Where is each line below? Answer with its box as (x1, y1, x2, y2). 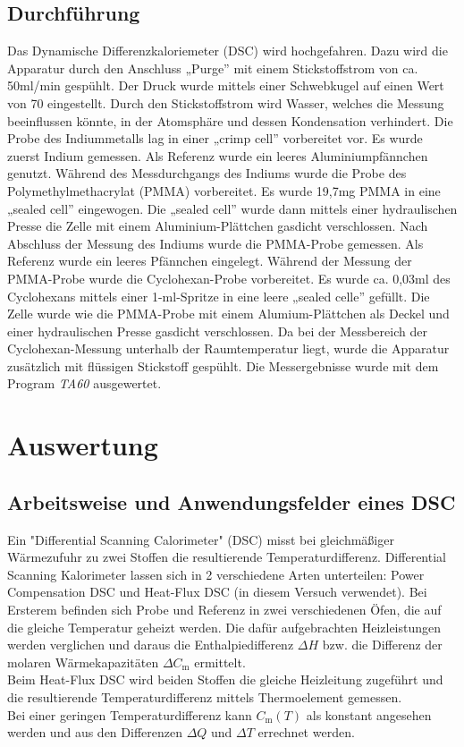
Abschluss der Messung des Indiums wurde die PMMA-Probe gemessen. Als (7, 233, 424, 252)
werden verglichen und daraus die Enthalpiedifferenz (7, 635, 294, 654)
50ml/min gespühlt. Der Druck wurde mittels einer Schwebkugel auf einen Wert (7, 76, 444, 95)
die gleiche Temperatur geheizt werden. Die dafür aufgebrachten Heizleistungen (7, 617, 442, 636)
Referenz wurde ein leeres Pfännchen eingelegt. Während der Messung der (7, 251, 412, 270)
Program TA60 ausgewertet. (7, 374, 162, 393)
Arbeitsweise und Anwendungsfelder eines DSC (7, 488, 456, 515)
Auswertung (7, 427, 158, 463)
